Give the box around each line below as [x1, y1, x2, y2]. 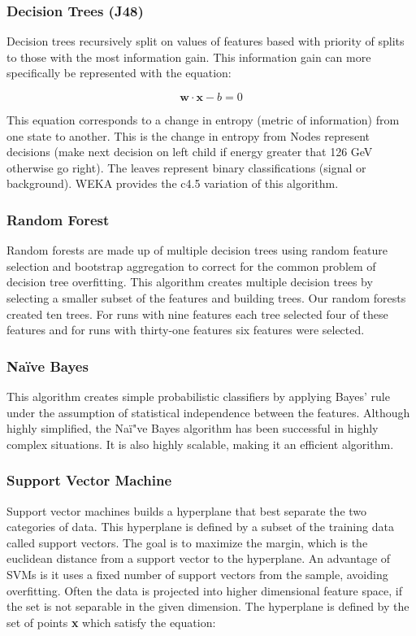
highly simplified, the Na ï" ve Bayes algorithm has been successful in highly [6, 420, 379, 437]
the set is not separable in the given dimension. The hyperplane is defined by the [6, 598, 409, 615]
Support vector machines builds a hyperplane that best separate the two [6, 502, 367, 519]
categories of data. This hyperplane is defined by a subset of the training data [6, 518, 394, 535]
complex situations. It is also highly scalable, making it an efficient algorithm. [6, 435, 394, 452]
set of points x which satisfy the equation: [6, 613, 216, 630]
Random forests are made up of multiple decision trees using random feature [6, 242, 388, 259]
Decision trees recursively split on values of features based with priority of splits [6, 33, 405, 50]
